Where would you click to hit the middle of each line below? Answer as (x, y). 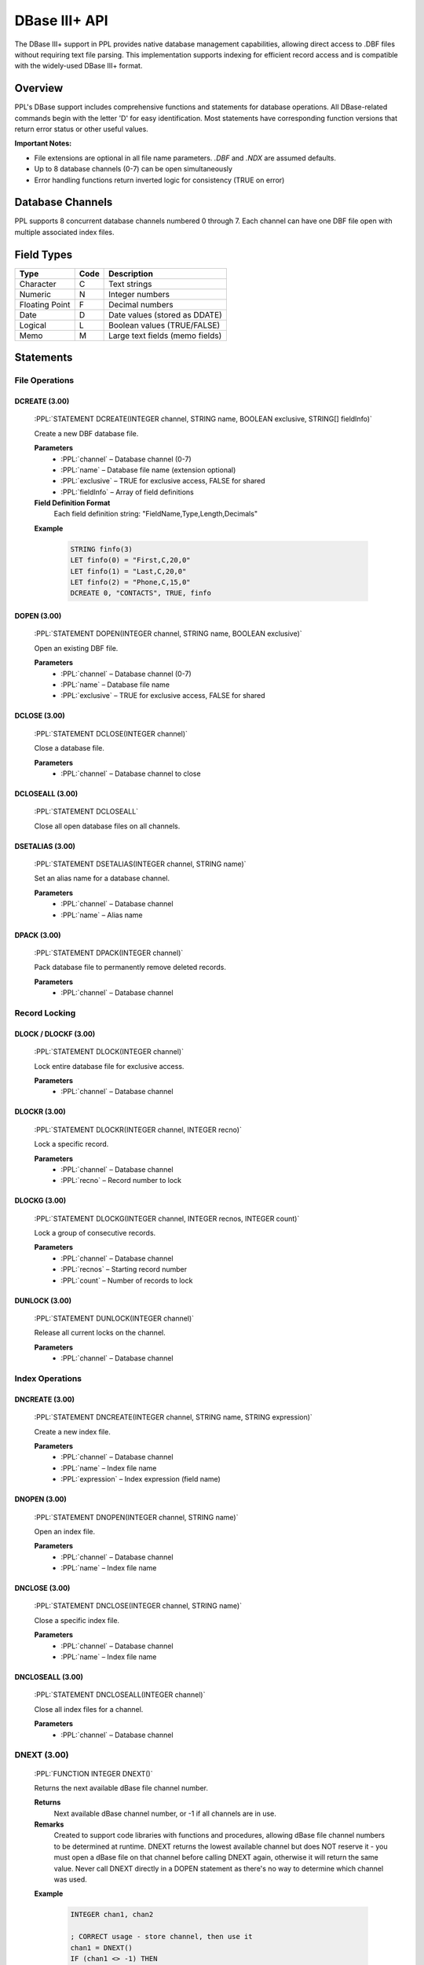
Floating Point (45, 304)
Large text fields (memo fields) (165, 336)
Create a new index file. (73, 1431)
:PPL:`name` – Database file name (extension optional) (148, 470)
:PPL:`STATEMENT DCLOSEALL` (86, 812)
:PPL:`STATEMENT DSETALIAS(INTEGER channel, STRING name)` (140, 864)
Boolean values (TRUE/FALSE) (164, 325)
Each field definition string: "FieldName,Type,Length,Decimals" (156, 514)
